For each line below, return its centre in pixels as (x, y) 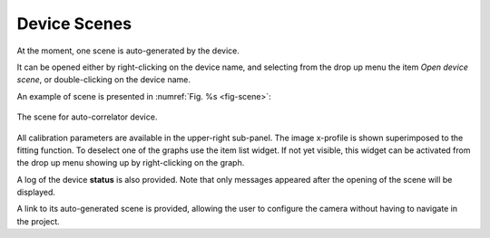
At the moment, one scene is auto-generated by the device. (128, 51)
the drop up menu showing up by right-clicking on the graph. (131, 163)
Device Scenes (74, 24)
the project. (39, 221)
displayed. (36, 192)
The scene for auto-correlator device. (87, 117)
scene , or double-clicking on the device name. (103, 80)
